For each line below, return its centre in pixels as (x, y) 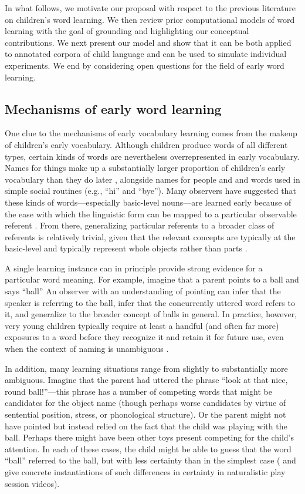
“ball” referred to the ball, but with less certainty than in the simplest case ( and (150, 460)
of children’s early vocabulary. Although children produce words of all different (146, 144)
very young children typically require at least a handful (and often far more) (142, 325)
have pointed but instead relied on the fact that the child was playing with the (146, 426)
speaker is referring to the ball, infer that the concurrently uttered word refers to (150, 302)
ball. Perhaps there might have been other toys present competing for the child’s (150, 437)
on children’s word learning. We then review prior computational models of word (150, 19)
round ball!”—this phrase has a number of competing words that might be (138, 391)
